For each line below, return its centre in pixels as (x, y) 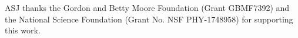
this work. (23, 30)
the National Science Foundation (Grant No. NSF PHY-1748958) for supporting (149, 19)
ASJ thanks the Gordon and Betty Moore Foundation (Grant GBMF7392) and (147, 7)
